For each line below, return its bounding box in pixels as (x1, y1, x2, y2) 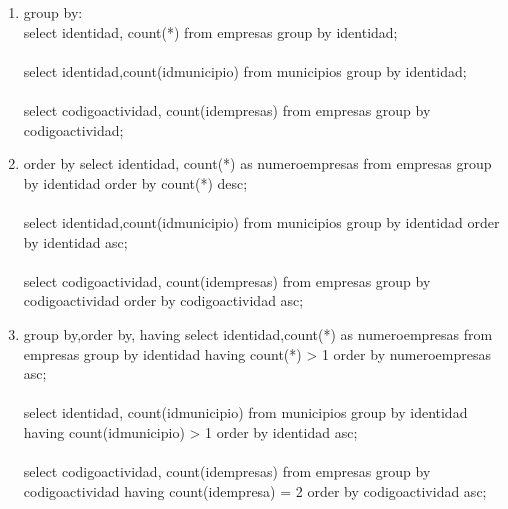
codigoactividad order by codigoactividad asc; (23, 290, 304, 311)
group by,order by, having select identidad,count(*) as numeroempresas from (23, 323, 493, 344)
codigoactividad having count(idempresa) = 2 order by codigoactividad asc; (23, 480, 487, 501)
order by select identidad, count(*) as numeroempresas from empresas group (23, 153, 492, 174)
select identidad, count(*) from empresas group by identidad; (23, 21, 398, 42)
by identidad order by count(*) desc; (23, 172, 248, 193)
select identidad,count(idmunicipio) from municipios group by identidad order (23, 211, 500, 232)
